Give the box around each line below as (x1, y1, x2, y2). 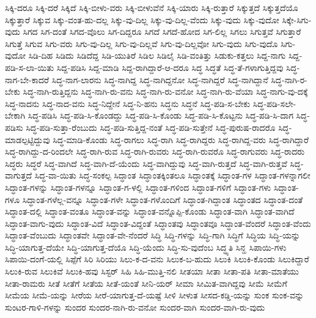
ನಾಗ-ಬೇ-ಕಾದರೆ (5, 73, 50, 86)
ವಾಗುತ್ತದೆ (5, 169, 32, 182)
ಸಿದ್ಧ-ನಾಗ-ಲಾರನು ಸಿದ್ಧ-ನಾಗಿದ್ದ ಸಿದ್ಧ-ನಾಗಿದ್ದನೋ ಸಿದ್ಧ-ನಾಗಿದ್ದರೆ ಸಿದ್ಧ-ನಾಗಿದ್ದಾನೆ (51, 73, 268, 86)
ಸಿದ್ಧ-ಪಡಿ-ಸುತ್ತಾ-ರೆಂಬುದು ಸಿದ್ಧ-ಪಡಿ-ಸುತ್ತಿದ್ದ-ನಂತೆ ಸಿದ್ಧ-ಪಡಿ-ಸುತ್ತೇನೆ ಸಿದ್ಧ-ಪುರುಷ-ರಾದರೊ (26, 120, 276, 133)
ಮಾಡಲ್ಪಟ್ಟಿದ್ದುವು (5, 133, 50, 146)
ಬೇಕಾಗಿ (5, 109, 26, 122)
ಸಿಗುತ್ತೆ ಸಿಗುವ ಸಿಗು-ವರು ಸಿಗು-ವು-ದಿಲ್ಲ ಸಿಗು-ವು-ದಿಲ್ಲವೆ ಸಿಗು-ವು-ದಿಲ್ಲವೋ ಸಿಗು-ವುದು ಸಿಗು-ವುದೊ (5, 37, 278, 50)
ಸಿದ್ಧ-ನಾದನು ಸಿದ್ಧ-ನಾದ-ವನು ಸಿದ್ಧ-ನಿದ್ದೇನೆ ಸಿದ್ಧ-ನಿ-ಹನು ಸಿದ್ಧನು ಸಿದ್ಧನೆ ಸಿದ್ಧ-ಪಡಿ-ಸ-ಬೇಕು (5, 97, 251, 109)
